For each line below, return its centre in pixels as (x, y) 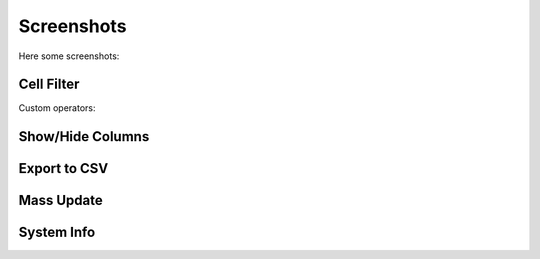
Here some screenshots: (69, 56)
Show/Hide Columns (84, 136)
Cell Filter (49, 84)
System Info (57, 232)
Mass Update (61, 200)
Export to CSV (63, 168)
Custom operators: (57, 108)
